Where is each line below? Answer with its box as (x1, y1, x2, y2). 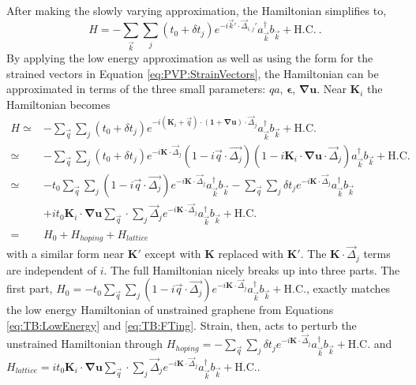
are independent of (6, 261, 97, 278)
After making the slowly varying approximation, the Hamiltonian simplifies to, (6, 2, 387, 18)
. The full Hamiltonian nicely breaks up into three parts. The (103, 261, 400, 278)
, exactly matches (305, 280, 391, 297)
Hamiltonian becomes (6, 95, 111, 112)
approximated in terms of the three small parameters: (6, 80, 266, 97)
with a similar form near (6, 245, 125, 262)
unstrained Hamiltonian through (6, 335, 163, 352)
